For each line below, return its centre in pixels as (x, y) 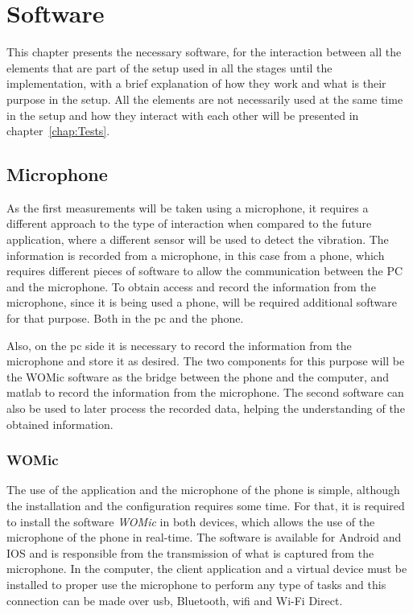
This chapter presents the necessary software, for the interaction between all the (204, 52)
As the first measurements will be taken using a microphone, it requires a (188, 207)
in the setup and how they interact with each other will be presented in (183, 115)
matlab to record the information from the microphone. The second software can (205, 392)
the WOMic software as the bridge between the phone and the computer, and (198, 376)
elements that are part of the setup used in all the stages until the (169, 67)
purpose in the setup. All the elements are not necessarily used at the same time (205, 99)
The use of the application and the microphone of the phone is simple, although (203, 490)
